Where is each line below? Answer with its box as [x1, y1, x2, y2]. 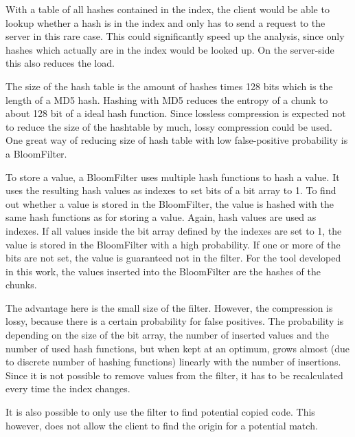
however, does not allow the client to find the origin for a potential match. [5, 418, 318, 432]
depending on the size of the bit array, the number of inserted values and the [5, 328, 329, 342]
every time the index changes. [5, 381, 130, 396]
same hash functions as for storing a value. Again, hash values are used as [5, 210, 317, 224]
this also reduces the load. [5, 56, 115, 70]
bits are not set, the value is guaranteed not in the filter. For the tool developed [5, 251, 341, 265]
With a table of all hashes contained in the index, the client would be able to [5, 2, 330, 16]
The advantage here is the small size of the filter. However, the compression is [5, 300, 333, 315]
